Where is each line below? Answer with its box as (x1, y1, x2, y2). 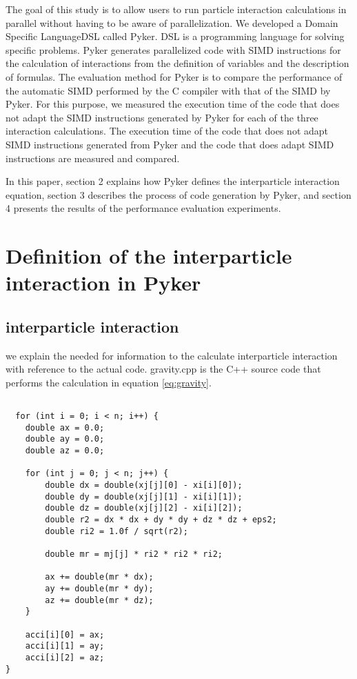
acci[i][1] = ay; (25, 641, 105, 651)
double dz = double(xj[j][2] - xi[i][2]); (45, 503, 243, 513)
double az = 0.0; (25, 446, 105, 456)
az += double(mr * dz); (45, 595, 154, 605)
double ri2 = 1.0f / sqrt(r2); (45, 526, 188, 536)
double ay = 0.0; (25, 434, 105, 444)
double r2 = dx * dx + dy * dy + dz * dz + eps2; (45, 515, 277, 525)
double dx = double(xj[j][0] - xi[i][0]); (45, 480, 243, 491)
